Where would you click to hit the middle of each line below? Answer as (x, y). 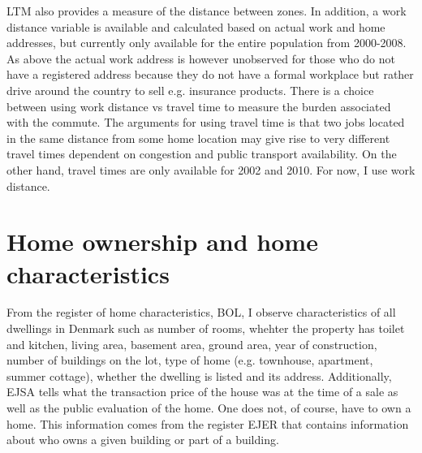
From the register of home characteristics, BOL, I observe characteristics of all (201, 312)
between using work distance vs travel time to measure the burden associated (199, 106)
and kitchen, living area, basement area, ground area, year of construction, (192, 344)
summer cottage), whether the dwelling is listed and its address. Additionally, (199, 375)
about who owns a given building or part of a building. (143, 440)
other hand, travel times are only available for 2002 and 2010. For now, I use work (211, 169)
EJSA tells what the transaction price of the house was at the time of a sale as (202, 392)
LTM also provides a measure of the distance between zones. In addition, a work (207, 11)
